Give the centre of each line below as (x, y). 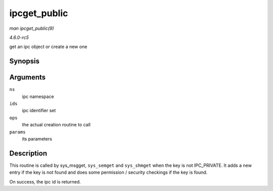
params (17, 132)
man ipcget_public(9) (32, 28)
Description (28, 153)
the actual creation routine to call (56, 125)
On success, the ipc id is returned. (45, 181)
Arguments (28, 78)
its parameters (37, 138)
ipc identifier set (39, 111)
